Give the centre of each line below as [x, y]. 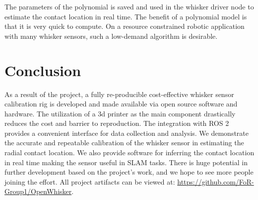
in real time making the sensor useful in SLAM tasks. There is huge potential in [126, 162]
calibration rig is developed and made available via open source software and [121, 104]
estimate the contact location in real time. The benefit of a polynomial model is [126, 16]
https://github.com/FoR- [216, 181]
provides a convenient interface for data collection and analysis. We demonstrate [127, 133]
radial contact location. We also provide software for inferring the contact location [129, 152]
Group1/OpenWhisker [38, 191]
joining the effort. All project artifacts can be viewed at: [90, 181]
